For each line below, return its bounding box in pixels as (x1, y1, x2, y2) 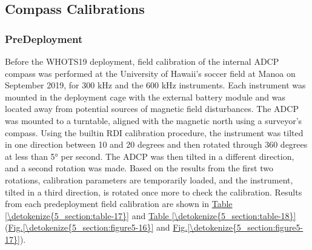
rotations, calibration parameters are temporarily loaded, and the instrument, (5, 173, 293, 186)
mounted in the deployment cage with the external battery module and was (5, 90, 285, 103)
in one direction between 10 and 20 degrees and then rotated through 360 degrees (5, 138, 308, 151)
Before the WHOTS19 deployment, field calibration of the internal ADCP (5, 55, 279, 67)
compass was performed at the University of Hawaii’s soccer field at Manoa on (5, 67, 296, 79)
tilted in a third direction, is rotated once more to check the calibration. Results (5, 185, 302, 198)
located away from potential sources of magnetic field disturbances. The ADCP (5, 102, 299, 115)
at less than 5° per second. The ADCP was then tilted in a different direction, (5, 150, 294, 162)
